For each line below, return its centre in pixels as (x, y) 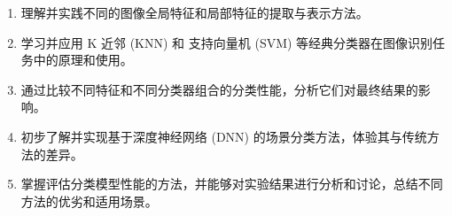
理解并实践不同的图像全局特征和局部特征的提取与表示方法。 (195, 12)
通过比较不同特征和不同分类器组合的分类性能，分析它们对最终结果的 (219, 89)
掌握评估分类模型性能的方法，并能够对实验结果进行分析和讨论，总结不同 (232, 184)
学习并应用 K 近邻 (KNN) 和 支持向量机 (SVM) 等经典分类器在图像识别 (227, 42)
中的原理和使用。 (83, 60)
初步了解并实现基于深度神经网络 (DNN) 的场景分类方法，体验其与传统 (224, 136)
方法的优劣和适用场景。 (89, 201)
